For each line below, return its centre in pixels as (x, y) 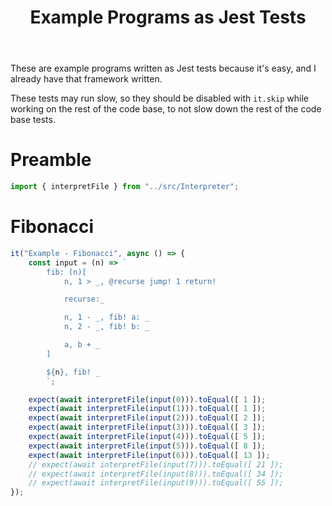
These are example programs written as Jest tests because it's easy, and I (163, 68)
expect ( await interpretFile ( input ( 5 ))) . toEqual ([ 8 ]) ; (147, 446)
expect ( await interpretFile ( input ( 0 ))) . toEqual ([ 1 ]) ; (147, 399)
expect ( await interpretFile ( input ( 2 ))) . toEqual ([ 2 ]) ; (147, 418)
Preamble (51, 160)
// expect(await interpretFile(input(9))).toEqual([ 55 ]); (156, 483)
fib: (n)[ (66, 272)
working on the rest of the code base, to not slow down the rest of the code (166, 109)
